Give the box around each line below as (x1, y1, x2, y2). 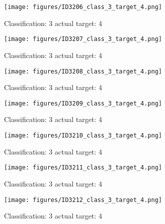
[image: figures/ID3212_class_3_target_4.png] (4, 196, 162, 203)
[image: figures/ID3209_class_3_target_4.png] (4, 99, 162, 107)
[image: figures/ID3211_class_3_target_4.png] (4, 164, 162, 171)
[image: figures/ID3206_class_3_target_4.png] (4, 3, 162, 10)
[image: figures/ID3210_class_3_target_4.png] (4, 132, 162, 139)
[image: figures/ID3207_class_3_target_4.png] (4, 35, 162, 43)
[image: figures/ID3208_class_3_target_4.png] (4, 67, 162, 75)
